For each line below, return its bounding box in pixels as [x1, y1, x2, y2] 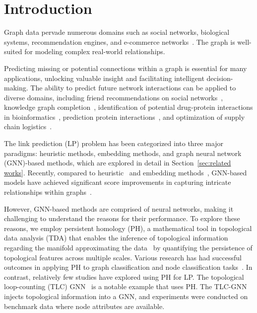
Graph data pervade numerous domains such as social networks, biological [4, 27, 230, 37]
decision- [206, 73, 233, 83]
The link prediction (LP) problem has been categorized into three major [4, 138, 224, 149]
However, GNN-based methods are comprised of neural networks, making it [4, 203, 234, 214]
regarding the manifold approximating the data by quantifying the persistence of [4, 242, 253, 252]
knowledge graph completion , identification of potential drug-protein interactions [4, 102, 253, 112]
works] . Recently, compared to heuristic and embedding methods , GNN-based [4, 167, 247, 177]
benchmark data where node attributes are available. [4, 301, 165, 311]
